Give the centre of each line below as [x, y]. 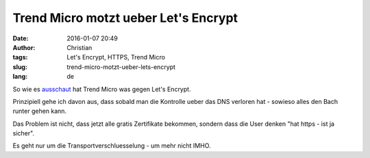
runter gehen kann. [40, 111]
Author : [24, 47]
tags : [20, 57]
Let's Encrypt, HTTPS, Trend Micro [116, 57]
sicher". [23, 133]
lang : [20, 77]
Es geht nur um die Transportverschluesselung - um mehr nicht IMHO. [112, 146]
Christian [79, 47]
